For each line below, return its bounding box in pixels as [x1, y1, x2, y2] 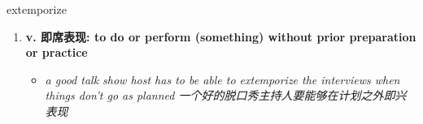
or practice [25, 44, 88, 61]
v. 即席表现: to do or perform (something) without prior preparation [25, 28, 416, 45]
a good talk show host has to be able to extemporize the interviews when [45, 71, 400, 88]
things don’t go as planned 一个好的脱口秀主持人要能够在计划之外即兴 [45, 87, 407, 104]
